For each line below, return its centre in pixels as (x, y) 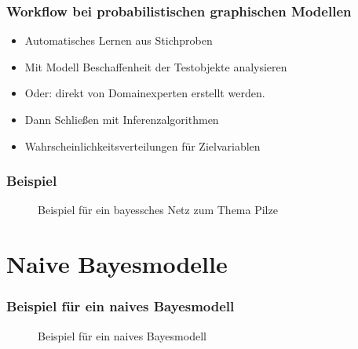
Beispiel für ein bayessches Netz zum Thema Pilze (158, 210)
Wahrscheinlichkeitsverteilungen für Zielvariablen (142, 145)
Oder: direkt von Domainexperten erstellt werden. (145, 93)
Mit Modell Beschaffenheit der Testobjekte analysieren (156, 66)
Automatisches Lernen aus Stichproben (119, 40)
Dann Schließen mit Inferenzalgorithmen (122, 119)
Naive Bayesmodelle (117, 264)
